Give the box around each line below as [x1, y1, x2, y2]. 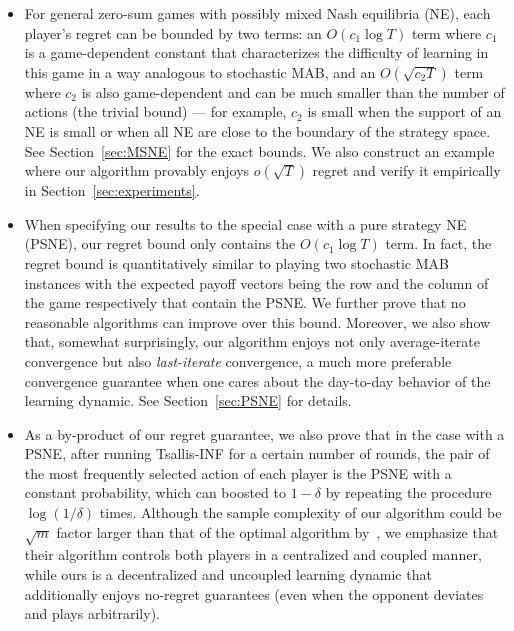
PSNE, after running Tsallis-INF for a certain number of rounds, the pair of [24, 443, 490, 464]
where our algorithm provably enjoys [24, 160, 250, 181]
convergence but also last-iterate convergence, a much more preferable [24, 350, 452, 371]
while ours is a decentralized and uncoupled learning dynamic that [24, 564, 432, 585]
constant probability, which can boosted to [24, 482, 286, 503]
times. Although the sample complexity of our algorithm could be [99, 502, 502, 523]
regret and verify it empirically [312, 160, 501, 181]
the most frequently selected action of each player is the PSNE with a [24, 462, 452, 483]
